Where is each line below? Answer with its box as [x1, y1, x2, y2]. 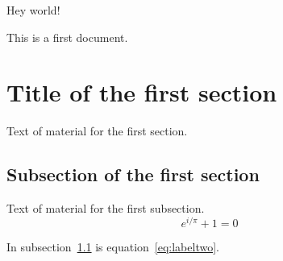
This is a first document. [6, 28, 128, 45]
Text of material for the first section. [6, 122, 188, 139]
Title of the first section [6, 76, 277, 109]
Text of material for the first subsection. [6, 200, 205, 217]
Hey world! [6, 2, 60, 18]
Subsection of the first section [6, 162, 260, 187]
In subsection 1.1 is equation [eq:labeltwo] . [6, 238, 219, 255]
